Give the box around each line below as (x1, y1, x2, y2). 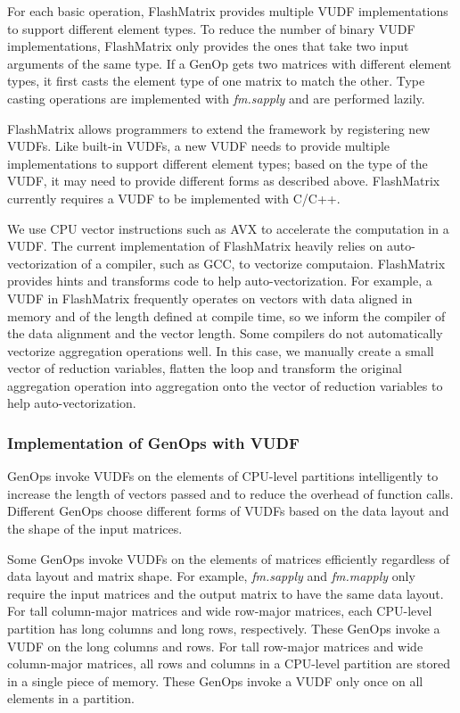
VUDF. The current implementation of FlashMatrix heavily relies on (7, 236, 383, 255)
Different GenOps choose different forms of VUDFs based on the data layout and (7, 502, 449, 520)
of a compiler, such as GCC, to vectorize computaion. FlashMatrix (81, 253, 446, 272)
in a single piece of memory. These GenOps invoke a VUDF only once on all (7, 671, 423, 690)
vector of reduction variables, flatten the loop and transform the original (7, 359, 402, 377)
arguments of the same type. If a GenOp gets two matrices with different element (7, 54, 452, 72)
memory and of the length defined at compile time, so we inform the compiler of (7, 306, 446, 325)
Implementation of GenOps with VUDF (7, 431, 300, 453)
